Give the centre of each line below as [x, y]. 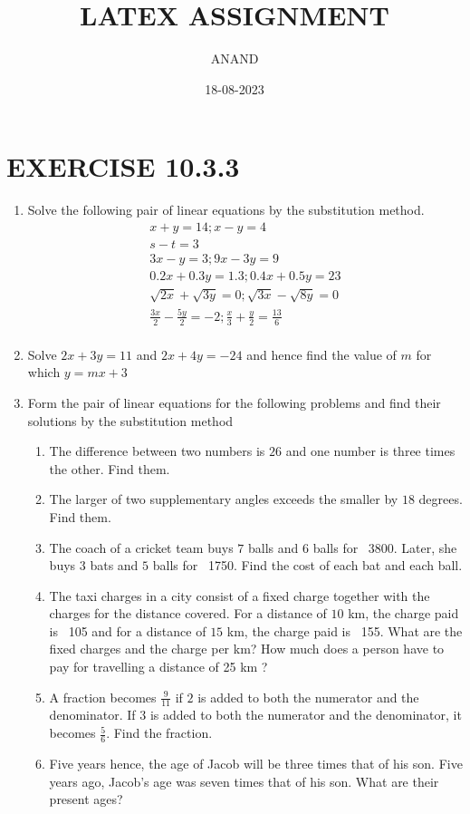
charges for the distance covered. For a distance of [188, 613]
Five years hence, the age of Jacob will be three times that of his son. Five [256, 763]
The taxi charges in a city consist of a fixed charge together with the [240, 595]
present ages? [86, 799]
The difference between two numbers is [157, 451]
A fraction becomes [103, 697]
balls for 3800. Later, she [385, 547]
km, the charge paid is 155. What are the [345, 630]
